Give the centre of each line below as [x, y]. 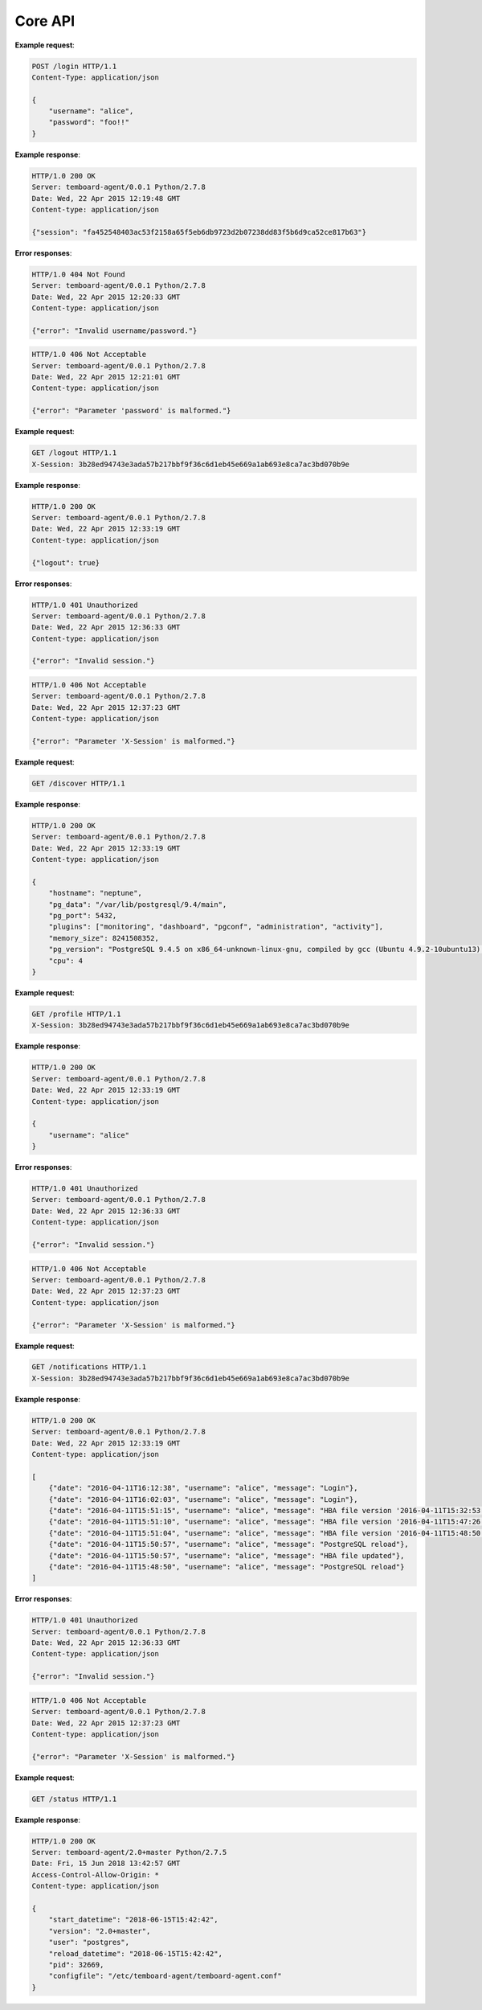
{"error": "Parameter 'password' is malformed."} [131, 411]
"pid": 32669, [76, 1965]
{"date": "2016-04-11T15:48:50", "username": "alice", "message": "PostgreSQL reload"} [227, 1567]
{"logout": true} [66, 562]
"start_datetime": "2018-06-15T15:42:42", [133, 1920]
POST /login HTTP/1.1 [74, 66]
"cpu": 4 [66, 960]
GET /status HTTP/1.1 [74, 1799]
